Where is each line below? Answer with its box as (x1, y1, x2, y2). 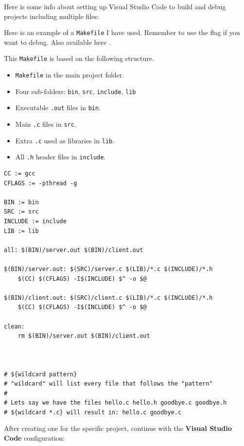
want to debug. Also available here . (4, 37, 111, 47)
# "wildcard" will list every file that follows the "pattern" (4, 380, 213, 388)
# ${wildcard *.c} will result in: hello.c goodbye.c (4, 408, 182, 416)
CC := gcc (4, 170, 35, 177)
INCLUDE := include (4, 218, 67, 225)
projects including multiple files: (4, 11, 99, 21)
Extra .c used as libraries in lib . (15, 135, 115, 145)
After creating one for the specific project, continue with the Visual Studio (4, 423, 232, 433)
